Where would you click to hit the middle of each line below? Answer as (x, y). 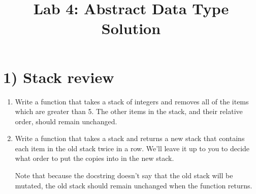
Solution (131, 28)
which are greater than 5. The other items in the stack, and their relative (129, 111)
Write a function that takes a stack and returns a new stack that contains (130, 138)
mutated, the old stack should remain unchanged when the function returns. (134, 185)
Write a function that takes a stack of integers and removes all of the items (132, 101)
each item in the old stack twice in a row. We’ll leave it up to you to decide (132, 148)
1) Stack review (59, 77)
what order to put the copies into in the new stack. (94, 158)
